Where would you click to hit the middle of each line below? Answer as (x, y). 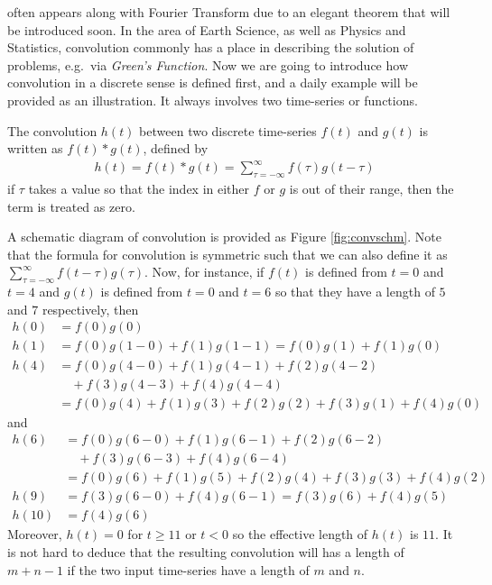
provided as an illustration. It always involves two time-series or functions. (213, 100)
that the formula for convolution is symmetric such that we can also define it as (227, 254)
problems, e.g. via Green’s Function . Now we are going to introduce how (208, 64)
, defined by (176, 148)
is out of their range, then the (371, 189)
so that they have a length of (355, 292)
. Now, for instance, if (204, 272)
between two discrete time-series (228, 130)
